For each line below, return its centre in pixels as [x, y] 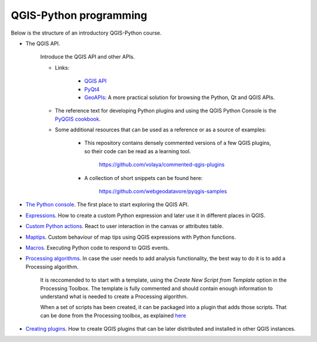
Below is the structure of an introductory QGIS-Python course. [86, 33]
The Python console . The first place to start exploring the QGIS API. [107, 205]
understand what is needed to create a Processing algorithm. [114, 296]
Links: [62, 67]
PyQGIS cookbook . [78, 119]
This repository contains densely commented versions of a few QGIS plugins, [178, 143]
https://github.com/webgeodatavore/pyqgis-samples [163, 191]
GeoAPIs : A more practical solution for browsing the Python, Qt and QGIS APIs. [180, 97]
